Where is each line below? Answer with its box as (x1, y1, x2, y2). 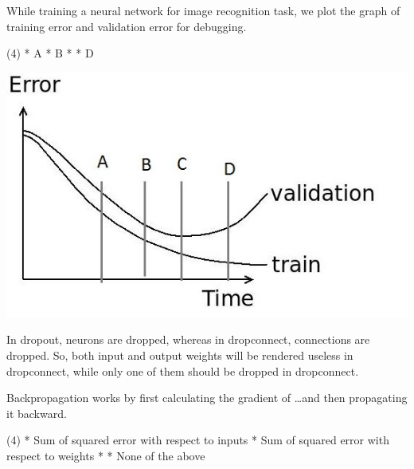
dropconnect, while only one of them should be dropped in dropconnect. (6, 362, 359, 379)
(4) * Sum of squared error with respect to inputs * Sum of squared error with (6, 432, 389, 448)
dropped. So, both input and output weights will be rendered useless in (6, 347, 353, 364)
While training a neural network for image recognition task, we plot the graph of (6, 2, 400, 18)
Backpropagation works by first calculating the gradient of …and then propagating (6, 389, 408, 406)
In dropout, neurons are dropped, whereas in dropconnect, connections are (6, 331, 370, 348)
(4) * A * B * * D (6, 45, 94, 61)
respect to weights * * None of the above (6, 447, 205, 464)
